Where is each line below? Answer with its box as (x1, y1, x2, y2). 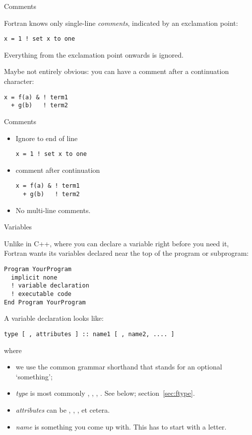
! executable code (11, 290, 72, 298)
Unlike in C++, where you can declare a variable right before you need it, (4, 238, 229, 248)
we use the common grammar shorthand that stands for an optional (15, 362, 222, 372)
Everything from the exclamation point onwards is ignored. (4, 49, 184, 60)
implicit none (11, 274, 58, 281)
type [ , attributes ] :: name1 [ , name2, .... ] (4, 330, 175, 338)
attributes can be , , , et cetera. (15, 404, 110, 415)
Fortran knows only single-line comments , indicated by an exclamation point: (4, 17, 238, 28)
